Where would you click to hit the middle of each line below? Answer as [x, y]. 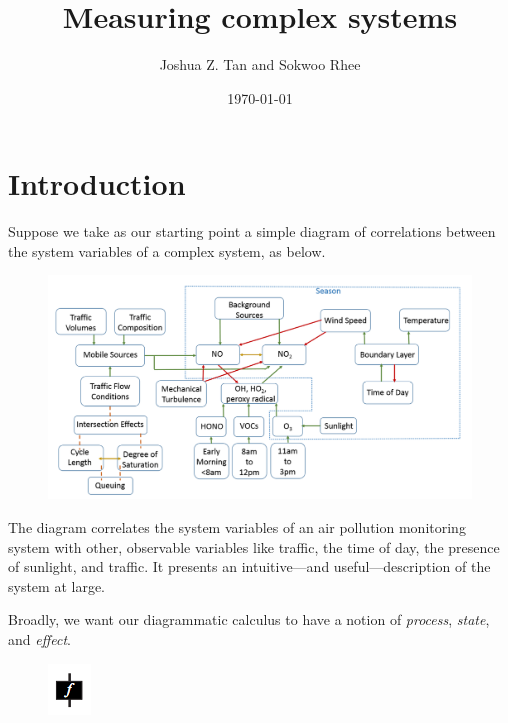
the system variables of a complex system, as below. [167, 250]
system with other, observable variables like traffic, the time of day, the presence [254, 546]
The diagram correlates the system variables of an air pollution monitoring [237, 527]
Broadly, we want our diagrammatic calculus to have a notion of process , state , [249, 619]
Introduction [97, 183]
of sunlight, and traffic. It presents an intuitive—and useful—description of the [249, 566]
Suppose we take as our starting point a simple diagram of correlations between [252, 231]
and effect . [39, 639]
